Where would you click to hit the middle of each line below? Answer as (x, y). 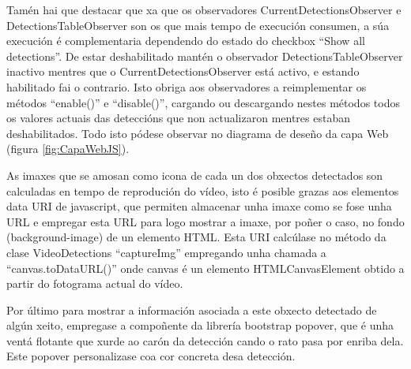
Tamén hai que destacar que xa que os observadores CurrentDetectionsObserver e (204, 9)
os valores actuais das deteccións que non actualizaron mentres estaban (178, 118)
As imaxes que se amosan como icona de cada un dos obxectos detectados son (195, 175)
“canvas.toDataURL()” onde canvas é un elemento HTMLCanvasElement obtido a (205, 268)
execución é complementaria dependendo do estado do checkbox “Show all (186, 41)
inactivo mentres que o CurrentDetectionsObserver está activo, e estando (183, 71)
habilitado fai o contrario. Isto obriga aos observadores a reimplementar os (187, 86)
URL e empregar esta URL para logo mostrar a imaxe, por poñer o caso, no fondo (205, 221)
